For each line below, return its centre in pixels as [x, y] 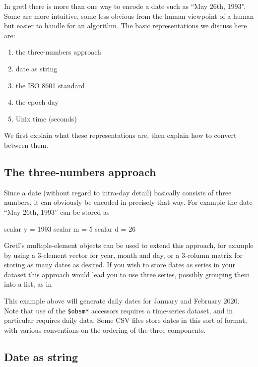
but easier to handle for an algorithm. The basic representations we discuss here [126, 26]
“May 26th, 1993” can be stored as [57, 212]
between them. [26, 145]
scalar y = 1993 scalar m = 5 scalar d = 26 [70, 228]
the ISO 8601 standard [50, 85]
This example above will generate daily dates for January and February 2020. [122, 301]
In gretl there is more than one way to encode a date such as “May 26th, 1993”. [125, 6]
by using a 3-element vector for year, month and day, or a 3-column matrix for [123, 255]
